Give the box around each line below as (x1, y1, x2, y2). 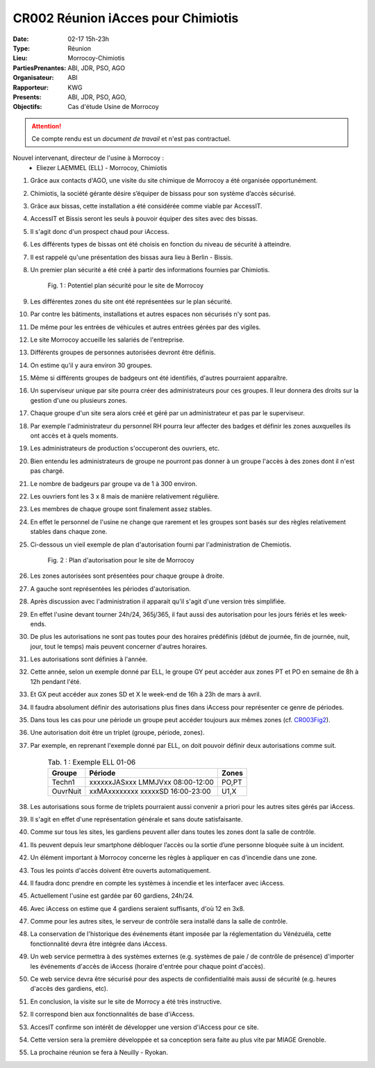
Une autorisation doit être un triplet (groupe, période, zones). (30, 728, 205, 737)
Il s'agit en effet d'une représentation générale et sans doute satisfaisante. (30, 815, 243, 823)
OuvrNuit (51, 786, 82, 796)
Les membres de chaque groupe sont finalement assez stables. (30, 505, 212, 513)
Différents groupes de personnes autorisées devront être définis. (30, 348, 216, 357)
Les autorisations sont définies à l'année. (30, 655, 148, 663)
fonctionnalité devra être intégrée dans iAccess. (30, 940, 168, 948)
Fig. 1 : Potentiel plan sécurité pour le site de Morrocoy (47, 281, 204, 290)
